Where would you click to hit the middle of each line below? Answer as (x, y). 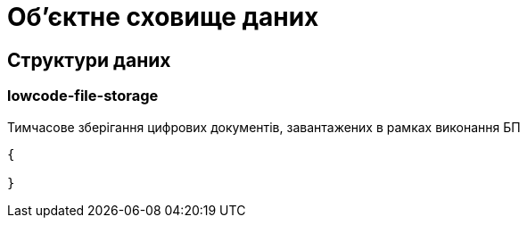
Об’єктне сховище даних (163, 17)
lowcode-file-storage (83, 96)
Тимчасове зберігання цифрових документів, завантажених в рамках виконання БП (264, 127)
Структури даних (89, 60)
